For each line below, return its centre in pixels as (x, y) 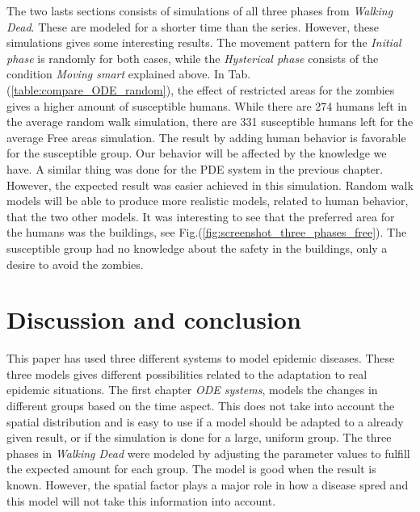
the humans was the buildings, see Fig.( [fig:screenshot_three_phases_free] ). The (207, 232)
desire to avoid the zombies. (75, 264)
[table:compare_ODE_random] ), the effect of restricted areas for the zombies (203, 89)
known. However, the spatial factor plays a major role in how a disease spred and (208, 484)
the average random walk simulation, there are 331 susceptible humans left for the (210, 122)
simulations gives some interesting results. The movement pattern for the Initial (204, 42)
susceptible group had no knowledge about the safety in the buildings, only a (197, 248)
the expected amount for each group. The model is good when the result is (191, 469)
